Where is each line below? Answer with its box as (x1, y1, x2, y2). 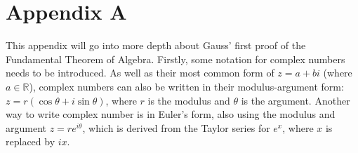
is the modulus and (147, 93, 230, 107)
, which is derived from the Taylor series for (82, 120, 270, 135)
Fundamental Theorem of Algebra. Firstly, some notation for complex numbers (6, 51, 345, 66)
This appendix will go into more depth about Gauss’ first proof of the (6, 38, 306, 53)
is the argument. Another (241, 93, 350, 107)
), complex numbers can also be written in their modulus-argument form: (29, 79, 344, 93)
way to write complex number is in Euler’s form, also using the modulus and (6, 107, 336, 121)
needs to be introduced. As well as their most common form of (6, 65, 274, 80)
